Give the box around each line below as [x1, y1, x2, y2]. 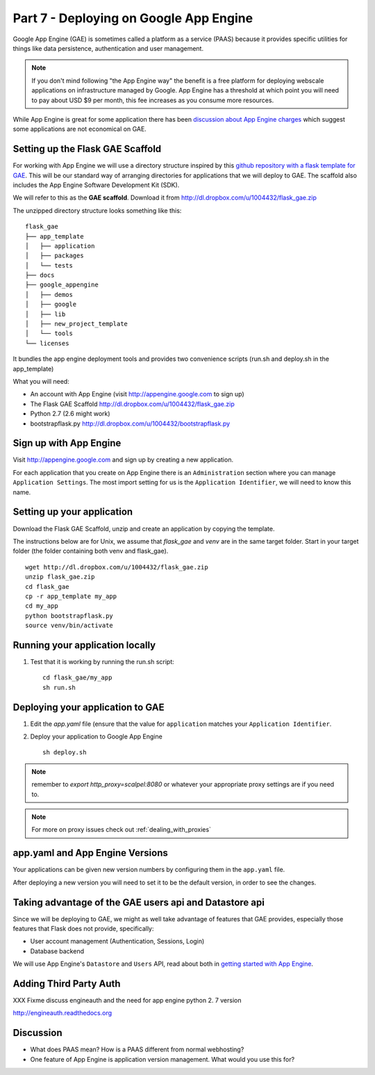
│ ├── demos [25, 291, 73, 298]
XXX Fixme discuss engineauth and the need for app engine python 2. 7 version [12, 996, 242, 1005]
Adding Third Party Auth [12, 978, 121, 989]
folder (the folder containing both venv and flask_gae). [12, 547, 169, 556]
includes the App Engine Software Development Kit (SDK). [12, 181, 180, 189]
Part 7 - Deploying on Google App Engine [12, 10, 253, 26]
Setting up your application [12, 506, 133, 518]
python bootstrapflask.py [25, 612, 114, 620]
